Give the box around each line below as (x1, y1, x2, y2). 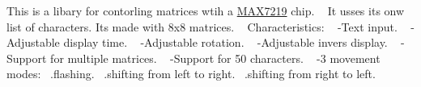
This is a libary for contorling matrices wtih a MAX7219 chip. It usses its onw (6, 2, 405, 19)
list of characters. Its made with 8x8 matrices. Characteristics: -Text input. (6, 18, 398, 35)
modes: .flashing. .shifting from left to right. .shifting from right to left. (6, 65, 376, 82)
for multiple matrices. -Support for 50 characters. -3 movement (50, 49, 381, 66)
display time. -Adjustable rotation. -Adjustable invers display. (63, 34, 388, 51)
